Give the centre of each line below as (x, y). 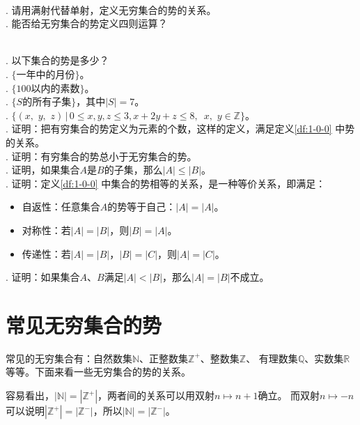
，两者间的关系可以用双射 (156, 395)
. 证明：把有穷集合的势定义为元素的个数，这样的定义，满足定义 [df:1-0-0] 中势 (180, 129)
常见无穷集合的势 (84, 324)
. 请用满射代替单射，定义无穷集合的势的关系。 (111, 9)
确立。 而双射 (289, 395)
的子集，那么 (133, 170)
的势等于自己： (142, 207)
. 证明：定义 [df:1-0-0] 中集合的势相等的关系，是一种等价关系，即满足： (166, 183)
